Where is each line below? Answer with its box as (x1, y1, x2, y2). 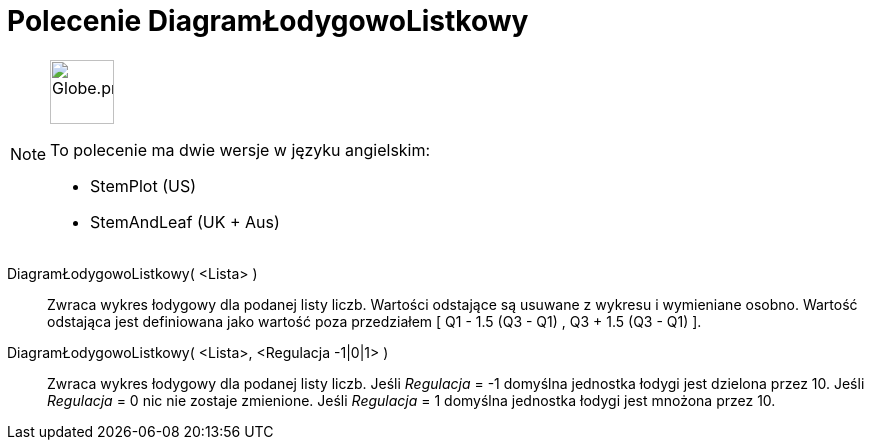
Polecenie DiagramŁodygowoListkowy (7, 4, 529, 38)
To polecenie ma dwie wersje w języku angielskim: (50, 139, 431, 160)
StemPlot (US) (90, 175, 197, 196)
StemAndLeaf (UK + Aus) (90, 211, 280, 232)
